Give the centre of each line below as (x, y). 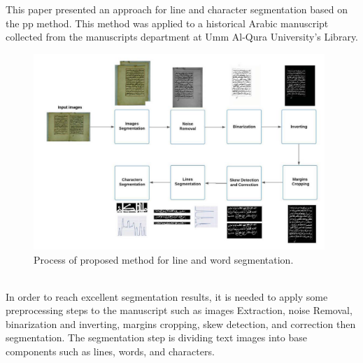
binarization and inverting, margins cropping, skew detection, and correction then (181, 323)
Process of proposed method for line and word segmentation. (164, 259)
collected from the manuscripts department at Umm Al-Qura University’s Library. (182, 37)
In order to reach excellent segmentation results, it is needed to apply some (167, 296)
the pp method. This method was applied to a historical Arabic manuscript (167, 23)
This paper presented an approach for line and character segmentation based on (177, 9)
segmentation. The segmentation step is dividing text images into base (156, 337)
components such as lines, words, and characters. (110, 351)
